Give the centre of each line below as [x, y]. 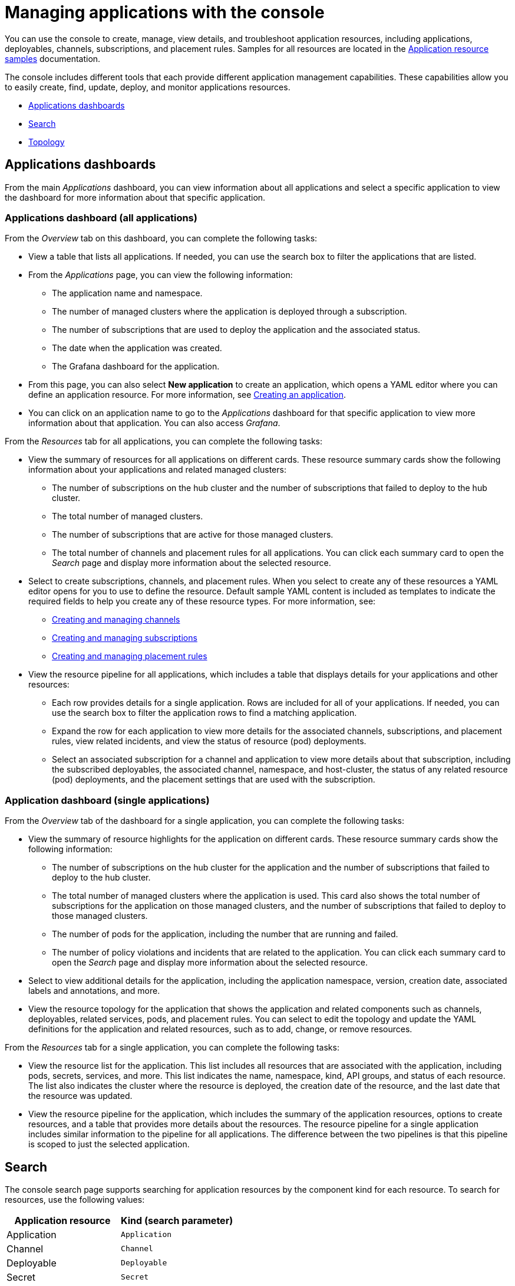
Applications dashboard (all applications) [101, 217]
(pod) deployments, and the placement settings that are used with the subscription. [214, 780]
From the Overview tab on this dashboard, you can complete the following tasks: [161, 238]
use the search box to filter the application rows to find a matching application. [204, 713]
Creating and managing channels [116, 620]
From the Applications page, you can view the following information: [161, 275]
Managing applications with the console [165, 12]
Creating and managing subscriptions [125, 638]
